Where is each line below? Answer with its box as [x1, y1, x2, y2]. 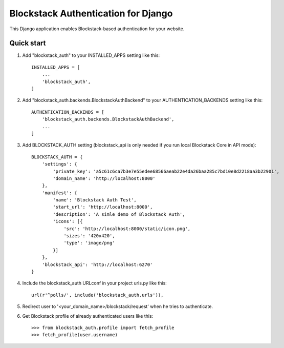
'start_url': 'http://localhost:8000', [53, 204, 153, 210]
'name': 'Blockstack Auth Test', [53, 197, 137, 203]
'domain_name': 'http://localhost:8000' [53, 175, 156, 181]
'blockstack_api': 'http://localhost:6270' [41, 261, 153, 268]
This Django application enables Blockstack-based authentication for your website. [9, 26, 185, 32]
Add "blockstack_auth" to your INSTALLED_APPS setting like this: [22, 52, 160, 58]
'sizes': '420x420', [63, 233, 115, 239]
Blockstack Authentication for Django [9, 8, 173, 19]
